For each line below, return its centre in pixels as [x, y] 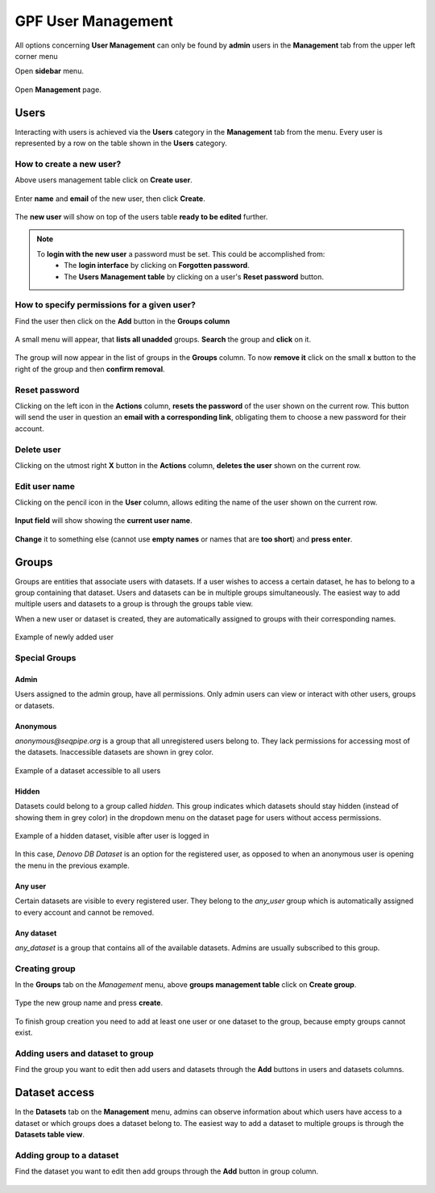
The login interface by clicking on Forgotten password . [157, 266]
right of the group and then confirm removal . [90, 369]
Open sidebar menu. [50, 71]
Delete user [38, 450]
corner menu [36, 56]
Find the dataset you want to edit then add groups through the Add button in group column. [167, 1171]
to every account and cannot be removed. [85, 912]
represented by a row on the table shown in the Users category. [121, 143]
